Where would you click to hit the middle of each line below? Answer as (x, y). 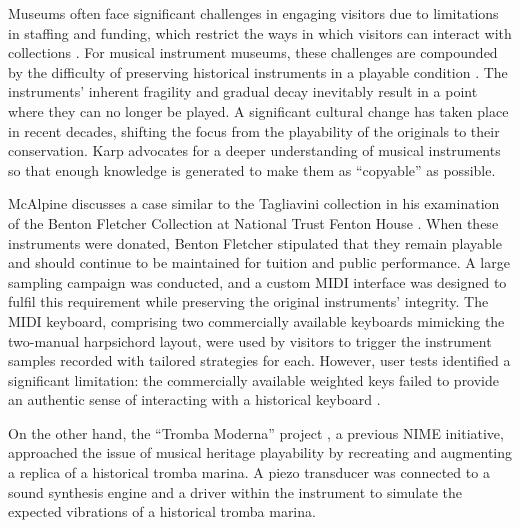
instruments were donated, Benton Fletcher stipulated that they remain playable (255, 242)
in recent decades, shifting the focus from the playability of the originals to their (254, 130)
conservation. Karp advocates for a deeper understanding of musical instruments (254, 150)
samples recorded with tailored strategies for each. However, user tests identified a (259, 360)
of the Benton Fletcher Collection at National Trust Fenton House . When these (253, 222)
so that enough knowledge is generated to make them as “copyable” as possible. (252, 169)
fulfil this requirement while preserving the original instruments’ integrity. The (248, 301)
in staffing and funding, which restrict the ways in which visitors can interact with (260, 32)
